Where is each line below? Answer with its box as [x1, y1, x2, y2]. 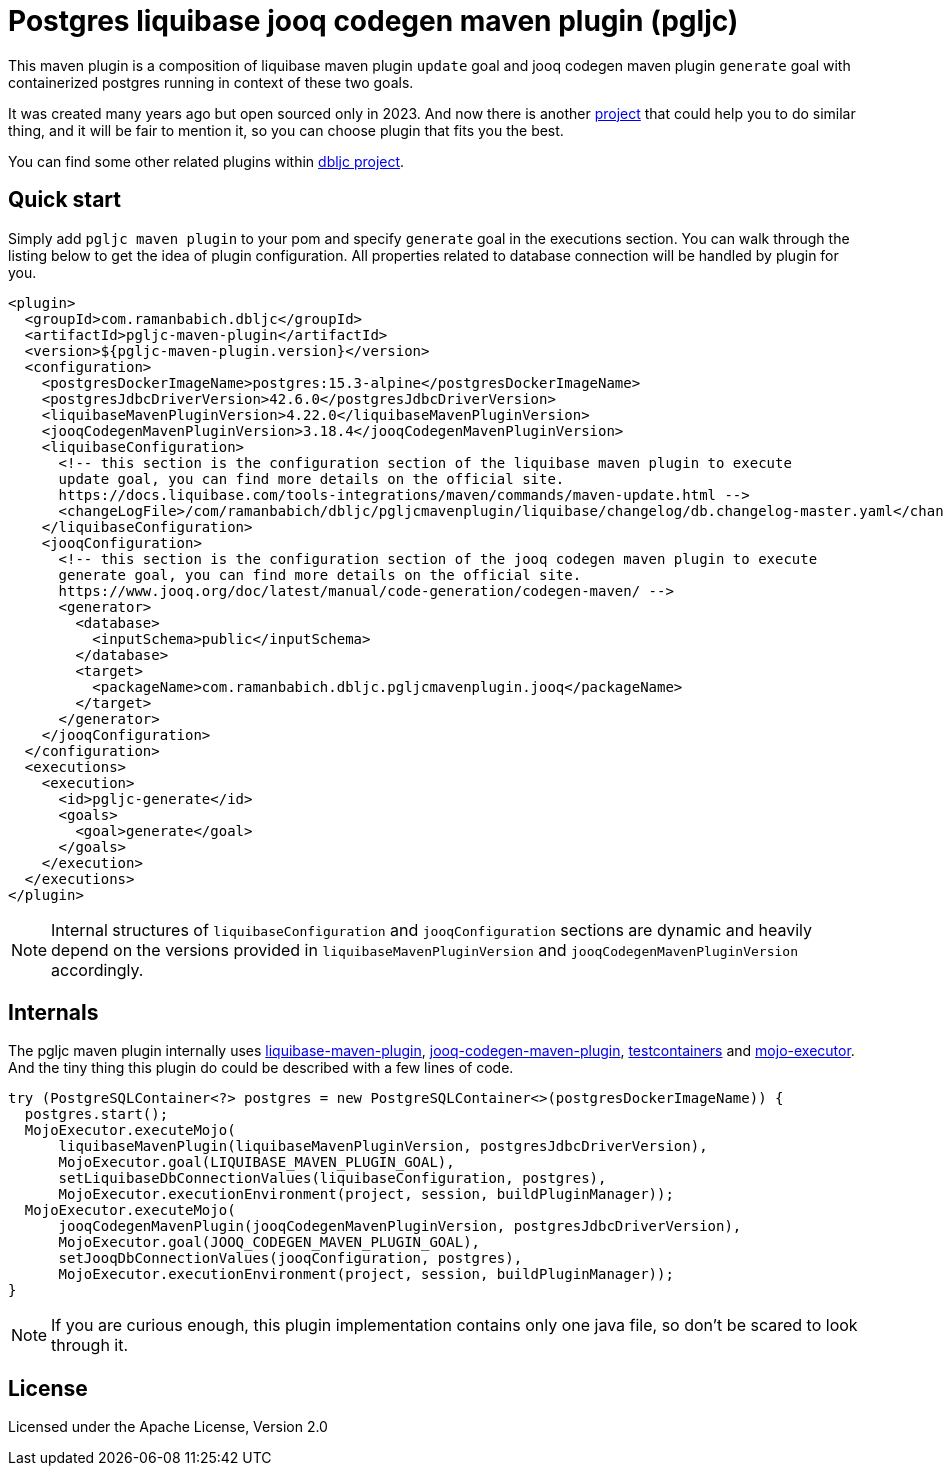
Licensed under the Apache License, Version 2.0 [8, 1418, 328, 1436]
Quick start [8, 187, 121, 213]
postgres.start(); [24, 1106, 169, 1123]
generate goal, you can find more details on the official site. [58, 566, 582, 583]
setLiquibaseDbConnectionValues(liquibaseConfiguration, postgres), [58, 1170, 607, 1187]
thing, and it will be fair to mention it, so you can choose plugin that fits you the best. [8, 121, 564, 139]
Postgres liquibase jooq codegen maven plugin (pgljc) [8, 4, 739, 38]
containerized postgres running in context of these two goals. [8, 73, 414, 91]
